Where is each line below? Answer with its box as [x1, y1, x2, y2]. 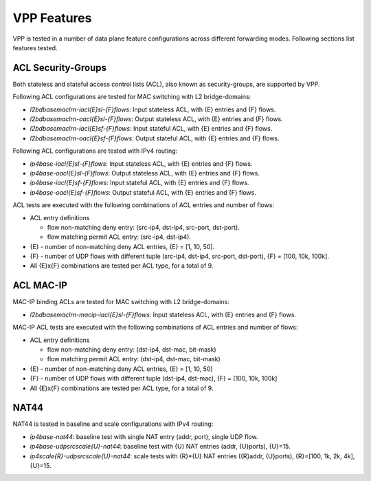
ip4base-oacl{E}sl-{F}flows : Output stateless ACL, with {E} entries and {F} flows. [30, 169, 260, 177]
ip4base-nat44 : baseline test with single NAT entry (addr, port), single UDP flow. [30, 432, 258, 440]
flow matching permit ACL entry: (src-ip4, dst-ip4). [47, 233, 192, 241]
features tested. [12, 43, 58, 52]
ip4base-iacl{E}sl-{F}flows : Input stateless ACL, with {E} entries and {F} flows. [30, 159, 253, 168]
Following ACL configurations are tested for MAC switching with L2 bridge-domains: [12, 93, 251, 101]
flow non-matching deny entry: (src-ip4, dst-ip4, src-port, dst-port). [47, 223, 240, 231]
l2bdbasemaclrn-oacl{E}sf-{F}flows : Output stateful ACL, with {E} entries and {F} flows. [30, 134, 280, 142]
